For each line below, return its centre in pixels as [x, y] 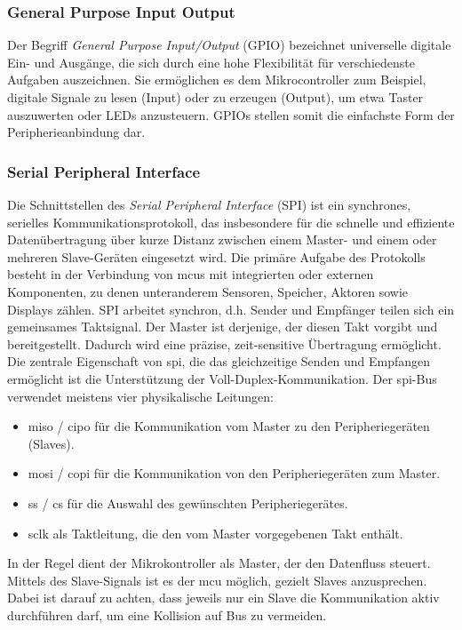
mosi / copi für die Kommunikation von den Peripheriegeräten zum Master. [234, 473]
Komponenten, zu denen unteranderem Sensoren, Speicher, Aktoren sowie [208, 291]
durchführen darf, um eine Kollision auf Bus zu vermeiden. [167, 614]
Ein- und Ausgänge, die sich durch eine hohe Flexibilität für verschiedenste [211, 62]
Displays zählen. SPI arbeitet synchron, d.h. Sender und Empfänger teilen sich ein [231, 309]
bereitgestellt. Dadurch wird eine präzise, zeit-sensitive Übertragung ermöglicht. [224, 343]
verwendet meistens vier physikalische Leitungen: [141, 396]
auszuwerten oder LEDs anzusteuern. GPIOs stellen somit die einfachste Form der [231, 114]
